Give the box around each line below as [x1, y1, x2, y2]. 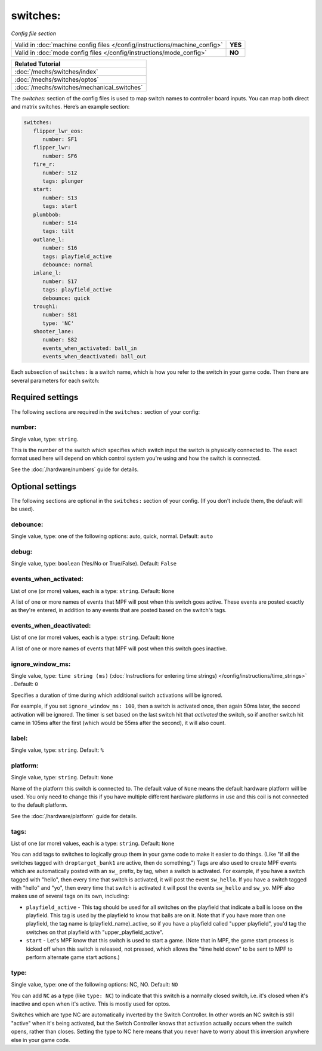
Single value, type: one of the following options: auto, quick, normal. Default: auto [11, 533, 213, 540]
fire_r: [33, 161, 55, 168]
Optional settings [11, 481, 77, 491]
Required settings [11, 392, 79, 402]
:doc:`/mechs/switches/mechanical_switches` [14, 83, 143, 91]
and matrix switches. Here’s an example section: [11, 103, 130, 110]
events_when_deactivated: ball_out [42, 353, 147, 360]
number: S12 [42, 169, 78, 176]
